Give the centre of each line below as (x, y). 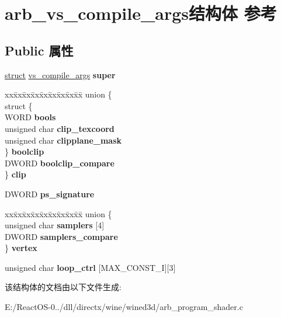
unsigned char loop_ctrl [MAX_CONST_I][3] (90, 267)
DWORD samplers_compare (61, 236)
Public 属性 (39, 50)
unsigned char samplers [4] (55, 225)
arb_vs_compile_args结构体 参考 (141, 13)
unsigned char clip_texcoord (60, 128)
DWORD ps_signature (50, 194)
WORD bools (30, 117)
